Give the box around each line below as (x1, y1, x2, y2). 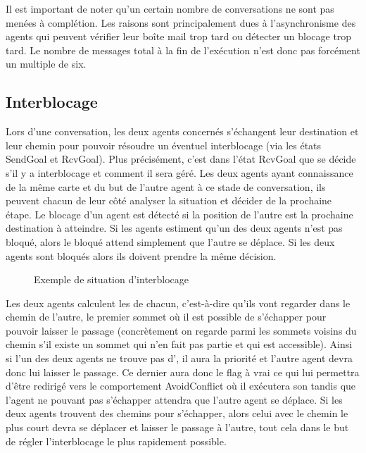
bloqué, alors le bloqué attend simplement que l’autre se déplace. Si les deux (6, 234, 335, 249)
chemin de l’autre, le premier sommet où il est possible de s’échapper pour (6, 309, 327, 324)
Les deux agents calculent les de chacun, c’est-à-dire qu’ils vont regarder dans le (6, 295, 351, 310)
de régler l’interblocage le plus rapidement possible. (6, 433, 227, 448)
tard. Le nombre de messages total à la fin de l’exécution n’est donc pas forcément (6, 42, 360, 57)
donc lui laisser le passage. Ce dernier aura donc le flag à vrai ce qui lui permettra (6, 364, 360, 379)
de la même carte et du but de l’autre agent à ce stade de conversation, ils (6, 179, 326, 194)
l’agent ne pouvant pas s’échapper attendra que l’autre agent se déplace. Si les (6, 392, 343, 407)
